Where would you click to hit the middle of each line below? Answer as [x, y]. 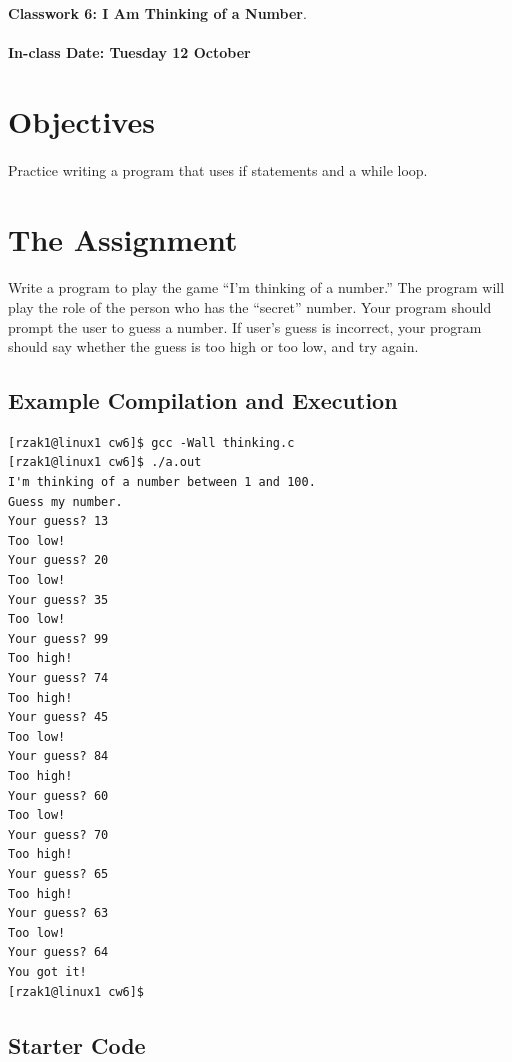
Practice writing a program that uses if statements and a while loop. [218, 169]
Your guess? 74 [58, 678]
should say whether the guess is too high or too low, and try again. [213, 346]
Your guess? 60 [58, 795]
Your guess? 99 [58, 638]
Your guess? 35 [58, 599]
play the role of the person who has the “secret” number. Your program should [250, 306]
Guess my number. [65, 501]
